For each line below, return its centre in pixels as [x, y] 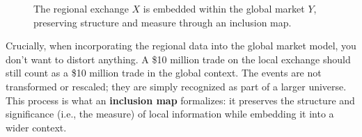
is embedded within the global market [224, 8]
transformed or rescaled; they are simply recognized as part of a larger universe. [176, 86]
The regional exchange [81, 8]
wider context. [36, 127]
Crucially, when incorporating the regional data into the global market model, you [181, 46]
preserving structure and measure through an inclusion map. [163, 22]
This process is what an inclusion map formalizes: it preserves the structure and [180, 100]
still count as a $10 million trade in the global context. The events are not [164, 73]
